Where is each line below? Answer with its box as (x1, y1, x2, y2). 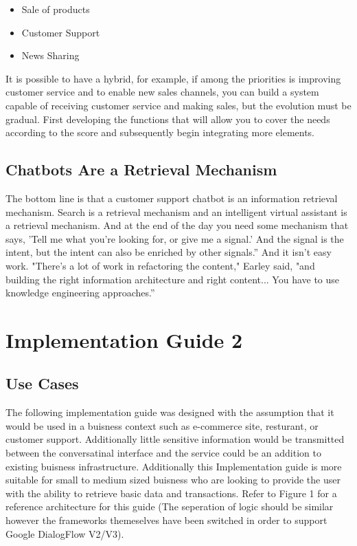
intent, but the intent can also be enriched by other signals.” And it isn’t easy (5, 245, 332, 259)
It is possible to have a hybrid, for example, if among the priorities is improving (5, 71, 341, 85)
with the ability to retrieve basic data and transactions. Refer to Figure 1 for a (5, 485, 337, 500)
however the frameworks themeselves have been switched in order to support (5, 513, 327, 527)
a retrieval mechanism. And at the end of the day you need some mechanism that (5, 218, 349, 232)
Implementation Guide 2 (5, 325, 243, 353)
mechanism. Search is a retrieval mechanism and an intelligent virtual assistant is (5, 204, 347, 219)
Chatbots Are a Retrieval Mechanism (5, 159, 277, 180)
